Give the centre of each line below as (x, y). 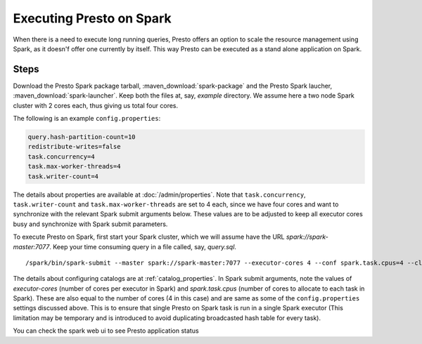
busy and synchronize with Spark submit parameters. (90, 224)
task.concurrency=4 (61, 157)
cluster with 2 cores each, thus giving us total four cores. (96, 105)
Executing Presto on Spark (92, 18)
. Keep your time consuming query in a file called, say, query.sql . (143, 246)
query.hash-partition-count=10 (82, 137)
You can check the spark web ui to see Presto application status (106, 331)
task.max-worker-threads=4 (74, 166)
